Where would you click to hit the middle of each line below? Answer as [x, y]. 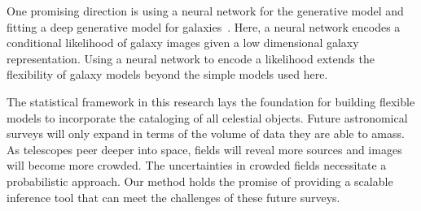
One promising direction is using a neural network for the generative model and [205, 11]
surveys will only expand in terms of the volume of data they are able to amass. [206, 133]
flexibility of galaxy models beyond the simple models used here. [167, 74]
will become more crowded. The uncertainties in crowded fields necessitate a [197, 165]
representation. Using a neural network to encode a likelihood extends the [191, 58]
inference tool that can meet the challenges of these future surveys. [173, 197]
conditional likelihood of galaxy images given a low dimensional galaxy [183, 43]
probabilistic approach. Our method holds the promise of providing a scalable [200, 181]
